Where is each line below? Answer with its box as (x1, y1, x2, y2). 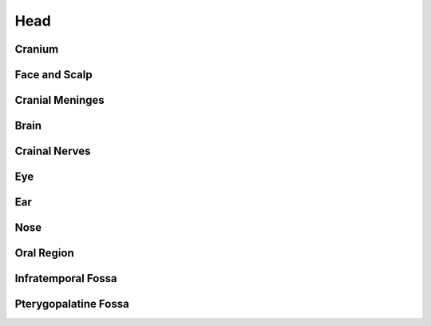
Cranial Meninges (14, 93, 105, 107)
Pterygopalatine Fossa (14, 297, 129, 311)
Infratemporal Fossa (14, 272, 117, 285)
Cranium (14, 42, 59, 56)
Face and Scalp (14, 68, 93, 81)
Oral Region (14, 246, 75, 260)
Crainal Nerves (14, 145, 91, 158)
